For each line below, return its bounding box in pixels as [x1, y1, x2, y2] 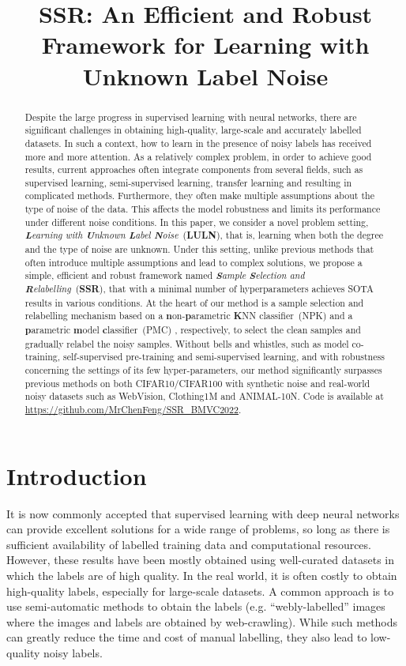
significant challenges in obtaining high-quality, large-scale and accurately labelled [24, 123, 362, 137]
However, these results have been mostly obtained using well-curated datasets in [6, 551, 394, 568]
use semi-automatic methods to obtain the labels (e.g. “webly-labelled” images [6, 598, 385, 615]
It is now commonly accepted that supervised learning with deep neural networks [6, 505, 400, 521]
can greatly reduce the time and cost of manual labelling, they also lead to [6, 629, 367, 645]
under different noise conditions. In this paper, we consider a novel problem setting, [24, 215, 369, 228]
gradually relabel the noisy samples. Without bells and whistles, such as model [24, 337, 349, 350]
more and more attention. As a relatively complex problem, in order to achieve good [24, 149, 372, 163]
